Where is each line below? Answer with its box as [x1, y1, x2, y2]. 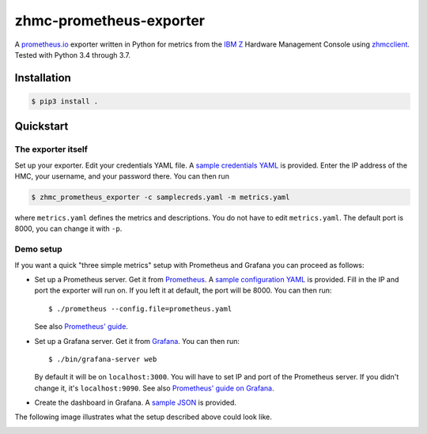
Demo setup [14, 243, 62, 255]
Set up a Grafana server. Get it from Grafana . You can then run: [34, 336, 240, 345]
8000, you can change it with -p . [14, 224, 123, 233]
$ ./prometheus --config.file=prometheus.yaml [48, 304, 232, 313]
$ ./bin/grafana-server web [48, 354, 157, 364]
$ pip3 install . [31, 96, 99, 106]
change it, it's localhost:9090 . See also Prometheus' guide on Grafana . [34, 383, 274, 393]
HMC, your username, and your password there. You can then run [14, 172, 229, 181]
